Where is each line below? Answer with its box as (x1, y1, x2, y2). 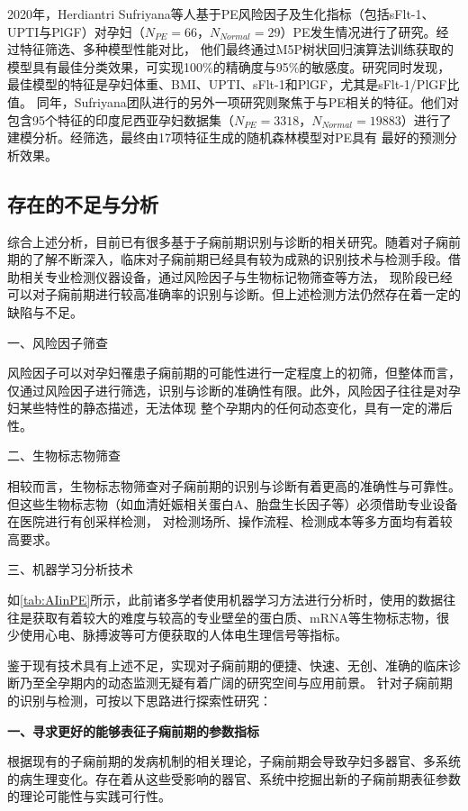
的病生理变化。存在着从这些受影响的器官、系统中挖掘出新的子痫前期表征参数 (7, 769, 461, 788)
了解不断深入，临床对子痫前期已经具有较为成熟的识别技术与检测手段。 (31, 250, 448, 269)
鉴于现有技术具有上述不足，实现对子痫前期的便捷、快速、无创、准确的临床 (7, 655, 448, 674)
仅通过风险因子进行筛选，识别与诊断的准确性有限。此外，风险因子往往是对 (7, 380, 448, 399)
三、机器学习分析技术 (7, 560, 133, 579)
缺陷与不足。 (7, 302, 83, 321)
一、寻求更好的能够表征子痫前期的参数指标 (7, 721, 259, 740)
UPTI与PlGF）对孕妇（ (7, 22, 145, 41)
